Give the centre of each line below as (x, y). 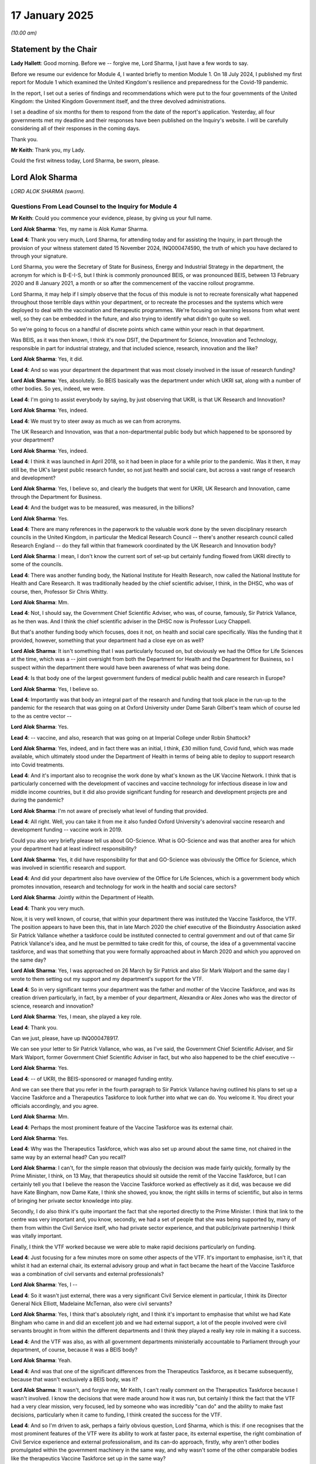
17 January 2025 (52, 15)
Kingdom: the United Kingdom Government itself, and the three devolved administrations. (118, 101)
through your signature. (39, 256)
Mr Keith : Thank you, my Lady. (48, 150)
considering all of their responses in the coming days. (75, 128)
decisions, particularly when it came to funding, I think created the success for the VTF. (116, 1415)
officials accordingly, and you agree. (55, 1106)
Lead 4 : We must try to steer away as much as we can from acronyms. (96, 421)
